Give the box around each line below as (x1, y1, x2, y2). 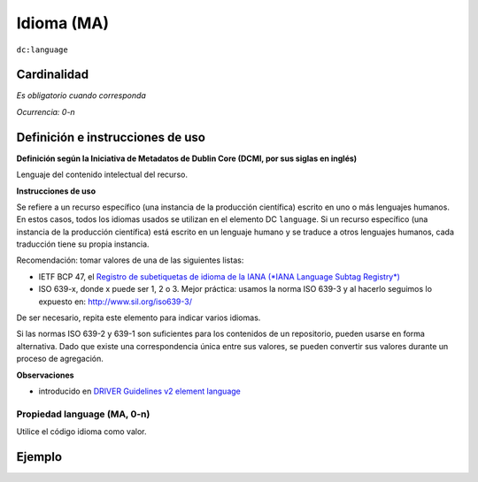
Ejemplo (16, 449, 62, 464)
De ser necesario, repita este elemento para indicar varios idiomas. (16, 312, 261, 323)
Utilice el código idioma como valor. (16, 426, 147, 437)
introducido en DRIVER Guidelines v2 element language (38, 386, 241, 396)
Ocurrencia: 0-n (16, 106, 75, 117)
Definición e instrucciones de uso (16, 129, 205, 145)
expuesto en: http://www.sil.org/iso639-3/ (38, 296, 193, 307)
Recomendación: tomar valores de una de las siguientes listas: (16, 255, 244, 265)
